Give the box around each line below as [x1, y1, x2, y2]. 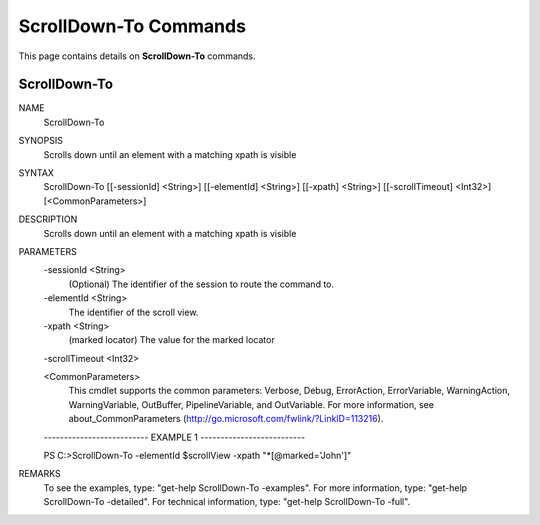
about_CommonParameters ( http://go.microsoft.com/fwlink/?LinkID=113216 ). [68, 413, 384, 425]
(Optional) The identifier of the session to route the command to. [68, 278, 335, 290]
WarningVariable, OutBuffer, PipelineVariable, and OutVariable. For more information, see [68, 398, 435, 410]
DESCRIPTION [18, 213, 78, 225]
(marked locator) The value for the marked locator [68, 334, 275, 346]
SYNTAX [18, 167, 55, 179]
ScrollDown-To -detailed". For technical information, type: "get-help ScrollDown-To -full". [43, 496, 411, 508]
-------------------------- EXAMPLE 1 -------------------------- [43, 431, 305, 443]
